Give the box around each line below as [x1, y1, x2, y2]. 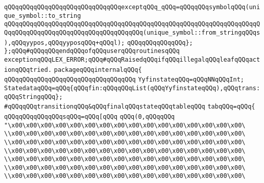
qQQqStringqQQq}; [4, 93, 63, 100]
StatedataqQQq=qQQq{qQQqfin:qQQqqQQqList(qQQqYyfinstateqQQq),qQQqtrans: [4, 84, 260, 92]
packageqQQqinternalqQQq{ [54, 66, 142, 73]
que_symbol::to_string [4, 12, 81, 19]
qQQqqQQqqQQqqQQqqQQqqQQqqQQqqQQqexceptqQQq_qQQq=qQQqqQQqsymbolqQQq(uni [4, 4, 260, 11]
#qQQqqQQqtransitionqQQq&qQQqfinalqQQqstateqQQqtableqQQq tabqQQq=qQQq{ [4, 103, 255, 111]
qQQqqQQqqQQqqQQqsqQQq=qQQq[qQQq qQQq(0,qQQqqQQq [4, 113, 175, 120]
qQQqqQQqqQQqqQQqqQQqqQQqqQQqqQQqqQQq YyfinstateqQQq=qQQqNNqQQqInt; [4, 76, 244, 84]
